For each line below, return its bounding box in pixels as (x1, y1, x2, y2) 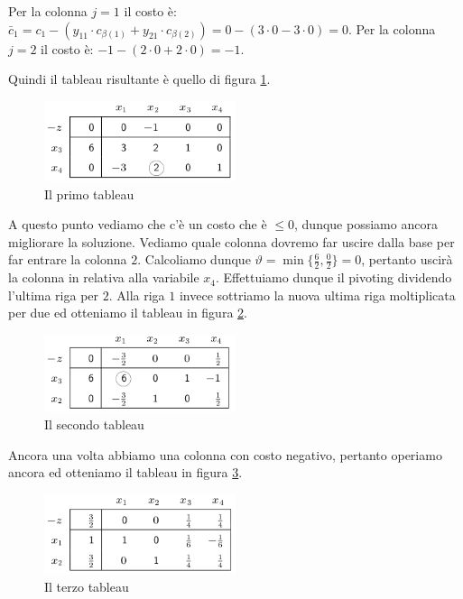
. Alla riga (108, 285, 165, 304)
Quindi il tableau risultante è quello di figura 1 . (8, 69, 271, 88)
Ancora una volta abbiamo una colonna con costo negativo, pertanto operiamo (8, 445, 442, 464)
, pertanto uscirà (361, 250, 453, 269)
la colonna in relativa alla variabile (8, 268, 199, 287)
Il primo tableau (44, 184, 134, 203)
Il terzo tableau (44, 576, 129, 595)
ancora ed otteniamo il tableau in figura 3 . (8, 463, 243, 482)
